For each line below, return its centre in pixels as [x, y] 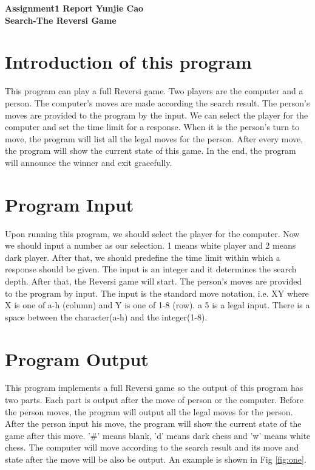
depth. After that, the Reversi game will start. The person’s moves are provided [154, 281]
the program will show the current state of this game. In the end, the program [151, 150]
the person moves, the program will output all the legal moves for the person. [149, 411]
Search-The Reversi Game [61, 20]
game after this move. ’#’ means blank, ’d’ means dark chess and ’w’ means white [158, 435]
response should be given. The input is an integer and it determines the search [151, 269]
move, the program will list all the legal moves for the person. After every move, [154, 138]
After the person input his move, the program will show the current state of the [153, 423]
